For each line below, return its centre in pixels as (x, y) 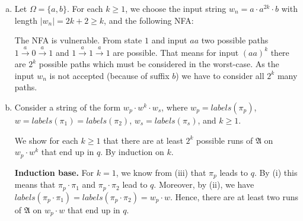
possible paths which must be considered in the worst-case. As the (159, 64)
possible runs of (225, 140)
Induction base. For (54, 172)
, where (175, 107)
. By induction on (132, 152)
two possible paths (235, 40)
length (26, 20)
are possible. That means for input (176, 52)
